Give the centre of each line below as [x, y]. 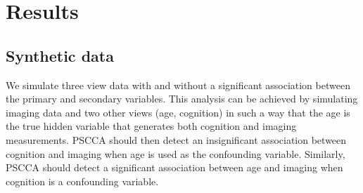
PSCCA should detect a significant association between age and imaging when [174, 167]
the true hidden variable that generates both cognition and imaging [151, 126]
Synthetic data [60, 55]
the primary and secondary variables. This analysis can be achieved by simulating [182, 99]
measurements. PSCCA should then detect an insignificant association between [176, 139]
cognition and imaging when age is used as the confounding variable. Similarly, [176, 153]
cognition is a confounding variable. [82, 181]
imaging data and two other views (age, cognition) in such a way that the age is [178, 112]
